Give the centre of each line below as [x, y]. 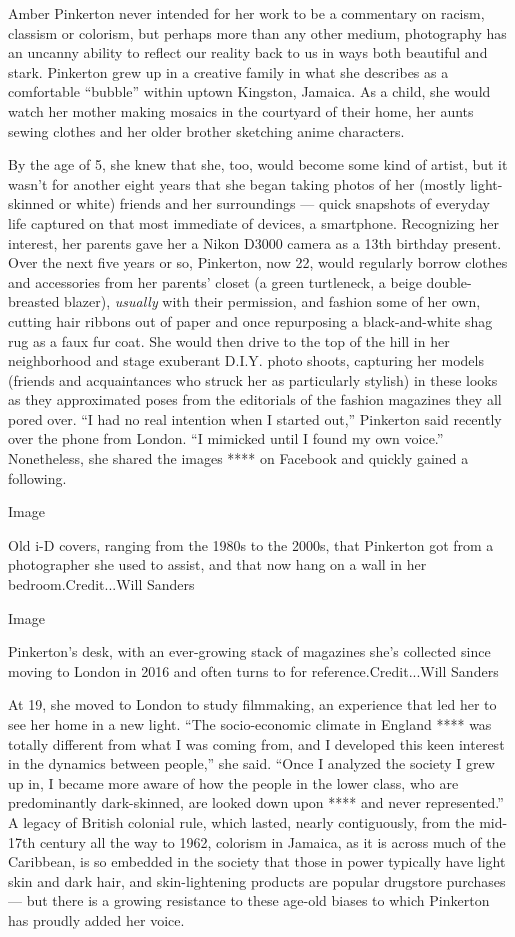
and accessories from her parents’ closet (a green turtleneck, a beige [215, 281]
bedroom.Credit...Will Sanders [101, 584]
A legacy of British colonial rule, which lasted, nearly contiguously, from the [241, 821]
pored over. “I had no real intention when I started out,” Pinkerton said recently [255, 418]
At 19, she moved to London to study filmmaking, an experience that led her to [252, 704]
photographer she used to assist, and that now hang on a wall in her [217, 564]
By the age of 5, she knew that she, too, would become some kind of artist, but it [258, 164]
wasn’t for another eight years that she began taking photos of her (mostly [237, 183]
